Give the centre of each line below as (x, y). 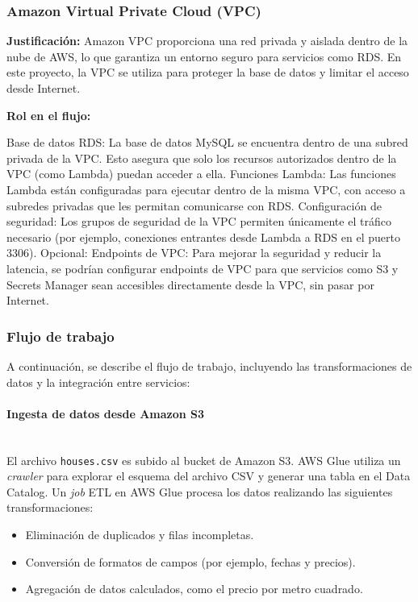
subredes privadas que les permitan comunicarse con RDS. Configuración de (194, 205)
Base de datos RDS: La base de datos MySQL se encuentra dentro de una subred (207, 142)
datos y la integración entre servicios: (98, 382)
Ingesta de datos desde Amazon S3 (106, 413)
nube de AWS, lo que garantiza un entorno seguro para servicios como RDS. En (204, 56)
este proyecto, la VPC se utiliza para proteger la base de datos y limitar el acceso (208, 72)
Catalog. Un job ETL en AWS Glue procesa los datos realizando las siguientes (200, 491)
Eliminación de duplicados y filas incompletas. (140, 534)
